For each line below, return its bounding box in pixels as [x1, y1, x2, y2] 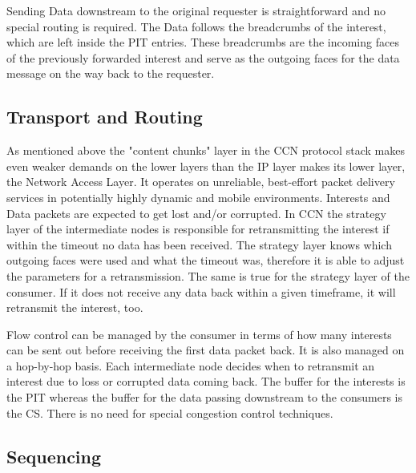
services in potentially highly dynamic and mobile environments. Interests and [6, 188, 390, 205]
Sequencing [6, 443, 102, 468]
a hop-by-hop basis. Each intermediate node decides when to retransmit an [6, 357, 375, 374]
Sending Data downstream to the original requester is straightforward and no [6, 2, 386, 18]
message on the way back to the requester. [6, 65, 215, 82]
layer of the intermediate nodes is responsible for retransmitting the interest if [6, 220, 390, 237]
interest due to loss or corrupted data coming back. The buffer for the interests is [6, 373, 406, 390]
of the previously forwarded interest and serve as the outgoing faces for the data [6, 49, 400, 66]
